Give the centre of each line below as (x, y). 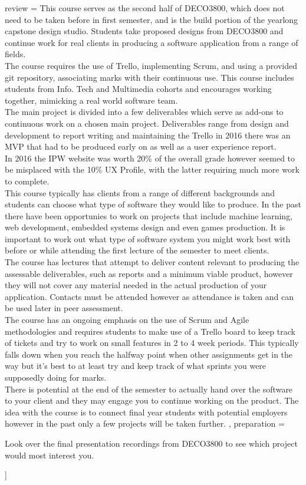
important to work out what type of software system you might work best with (148, 238)
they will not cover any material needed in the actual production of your (136, 285)
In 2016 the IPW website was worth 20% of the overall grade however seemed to (150, 158)
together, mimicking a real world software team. (91, 100)
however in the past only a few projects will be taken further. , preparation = (145, 423)
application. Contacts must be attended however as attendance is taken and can (149, 296)
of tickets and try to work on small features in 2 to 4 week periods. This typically (152, 343)
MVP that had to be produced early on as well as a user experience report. (141, 146)
